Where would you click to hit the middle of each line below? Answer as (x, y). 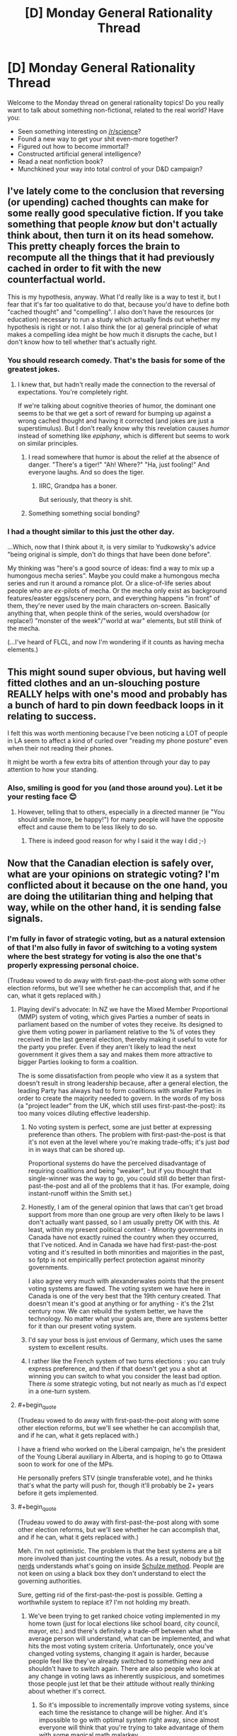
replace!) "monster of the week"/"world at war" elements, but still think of (115, 621)
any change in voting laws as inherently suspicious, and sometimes (126, 1676)
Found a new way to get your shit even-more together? (98, 139)
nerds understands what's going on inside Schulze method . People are (121, 1565)
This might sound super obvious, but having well (117, 672)
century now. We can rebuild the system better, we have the (116, 1311)
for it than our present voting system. (82, 1326)
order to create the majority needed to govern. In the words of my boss (121, 1098)
